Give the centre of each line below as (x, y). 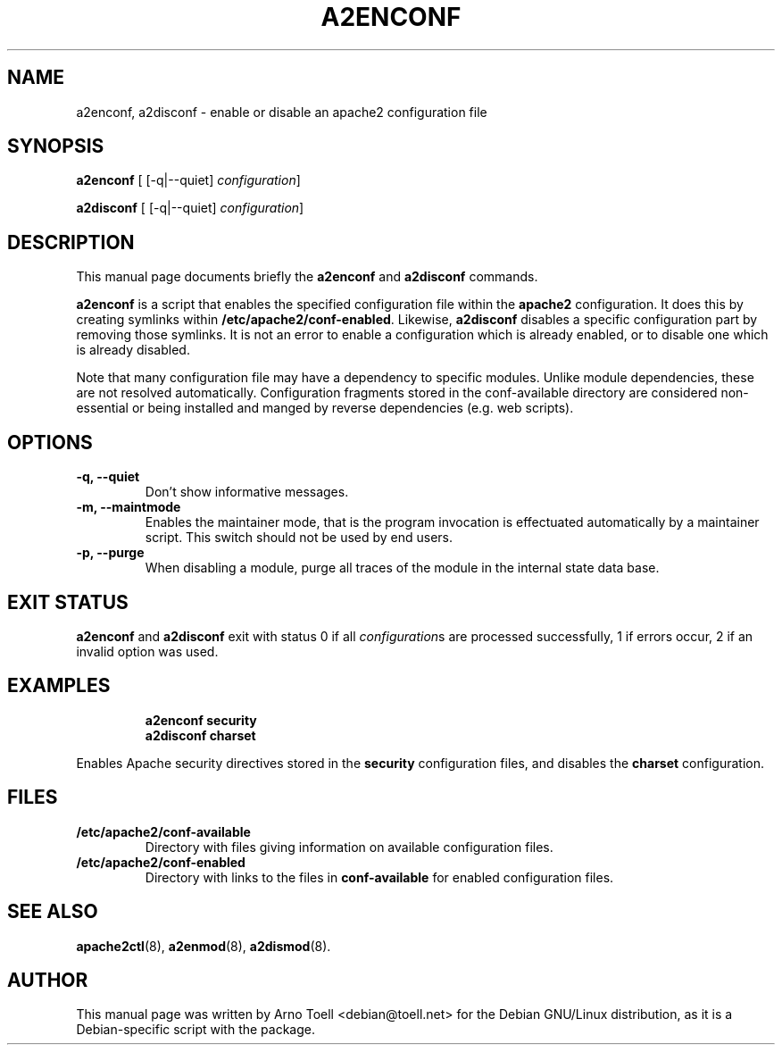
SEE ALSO (53, 912)
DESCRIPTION (71, 242)
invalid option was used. (147, 651)
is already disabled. (133, 350)
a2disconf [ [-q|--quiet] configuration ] (190, 208)
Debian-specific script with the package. (195, 1030)
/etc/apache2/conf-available (163, 831)
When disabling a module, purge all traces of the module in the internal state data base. (402, 568)
